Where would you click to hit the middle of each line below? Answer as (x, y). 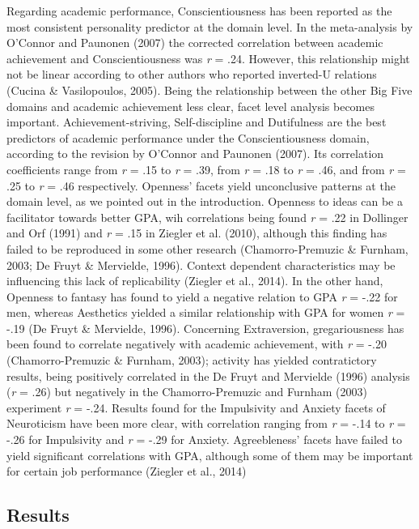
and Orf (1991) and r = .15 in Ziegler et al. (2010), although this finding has (197, 233)
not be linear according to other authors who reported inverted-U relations (192, 74)
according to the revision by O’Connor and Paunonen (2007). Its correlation (195, 154)
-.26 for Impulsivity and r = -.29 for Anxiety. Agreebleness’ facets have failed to (204, 439)
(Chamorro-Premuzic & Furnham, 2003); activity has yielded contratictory (192, 360)
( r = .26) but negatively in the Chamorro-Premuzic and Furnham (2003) (187, 392)
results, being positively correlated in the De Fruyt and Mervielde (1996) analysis (208, 375)
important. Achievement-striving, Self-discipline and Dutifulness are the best (197, 122)
